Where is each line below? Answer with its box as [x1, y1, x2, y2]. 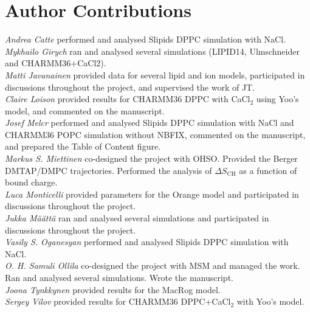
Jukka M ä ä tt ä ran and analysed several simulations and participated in [5, 212, 269, 224]
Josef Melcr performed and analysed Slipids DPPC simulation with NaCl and [5, 116, 294, 129]
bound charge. [5, 176, 58, 189]
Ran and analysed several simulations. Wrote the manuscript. [5, 271, 233, 283]
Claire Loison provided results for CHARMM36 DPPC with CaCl [5, 92, 250, 105]
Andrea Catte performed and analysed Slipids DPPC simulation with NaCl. [5, 33, 286, 46]
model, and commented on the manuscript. [5, 104, 165, 117]
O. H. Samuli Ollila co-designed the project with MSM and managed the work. [5, 259, 300, 272]
